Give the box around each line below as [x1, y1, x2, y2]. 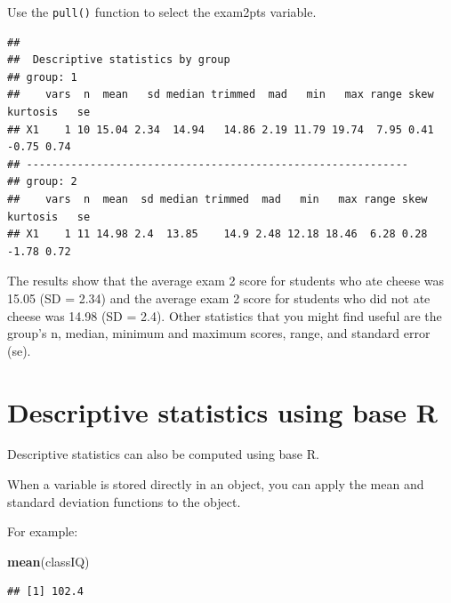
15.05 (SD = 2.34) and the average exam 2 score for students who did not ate [7, 288, 431, 307]
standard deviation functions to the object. [7, 492, 241, 511]
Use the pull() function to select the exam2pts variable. [7, 3, 317, 20]
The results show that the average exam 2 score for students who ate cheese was [7, 271, 445, 290]
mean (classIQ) [7, 551, 90, 570]
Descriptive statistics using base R [7, 393, 438, 430]
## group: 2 [7, 175, 77, 189]
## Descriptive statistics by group [7, 53, 230, 67]
